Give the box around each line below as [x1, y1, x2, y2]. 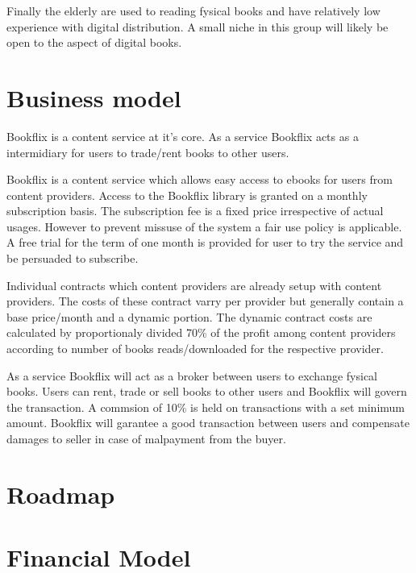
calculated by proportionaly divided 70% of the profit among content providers [6, 324, 396, 341]
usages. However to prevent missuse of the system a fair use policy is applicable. [6, 218, 402, 235]
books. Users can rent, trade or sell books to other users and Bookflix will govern [6, 383, 407, 400]
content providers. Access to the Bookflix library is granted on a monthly [6, 186, 368, 203]
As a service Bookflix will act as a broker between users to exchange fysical [6, 367, 378, 384]
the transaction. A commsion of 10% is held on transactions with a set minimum [6, 398, 406, 415]
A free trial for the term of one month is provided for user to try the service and [6, 234, 404, 251]
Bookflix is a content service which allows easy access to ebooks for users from [6, 171, 393, 188]
